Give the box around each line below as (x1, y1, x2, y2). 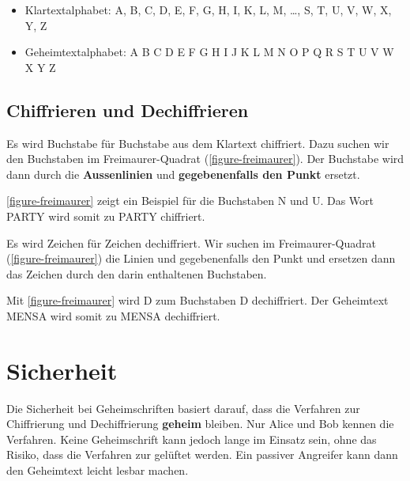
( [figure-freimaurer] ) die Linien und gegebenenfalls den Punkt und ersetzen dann (6, 250, 396, 267)
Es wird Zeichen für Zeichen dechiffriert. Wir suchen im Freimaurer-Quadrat (6, 234, 376, 251)
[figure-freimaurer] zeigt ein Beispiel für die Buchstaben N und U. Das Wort (6, 192, 374, 209)
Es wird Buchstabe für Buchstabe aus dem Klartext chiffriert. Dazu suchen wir (6, 134, 389, 151)
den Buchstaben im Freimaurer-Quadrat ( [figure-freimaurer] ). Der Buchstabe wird (6, 150, 404, 167)
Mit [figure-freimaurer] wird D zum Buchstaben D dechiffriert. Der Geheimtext (6, 292, 389, 309)
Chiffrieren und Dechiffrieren (6, 97, 249, 122)
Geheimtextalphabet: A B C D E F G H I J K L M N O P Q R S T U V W (24, 44, 394, 60)
